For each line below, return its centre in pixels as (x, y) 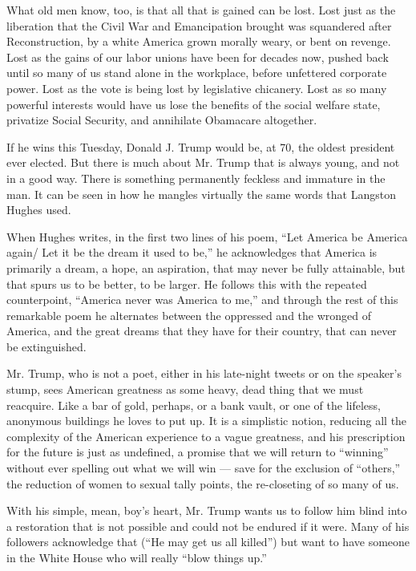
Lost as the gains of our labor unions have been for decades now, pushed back (198, 57)
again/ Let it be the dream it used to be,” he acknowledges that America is (192, 252)
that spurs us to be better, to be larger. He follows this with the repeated (187, 283)
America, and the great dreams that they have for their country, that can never (202, 331)
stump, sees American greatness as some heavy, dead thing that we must (185, 389)
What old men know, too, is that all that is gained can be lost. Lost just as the (201, 10)
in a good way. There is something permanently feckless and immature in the (196, 178)
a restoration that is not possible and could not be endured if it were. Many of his (208, 526)
